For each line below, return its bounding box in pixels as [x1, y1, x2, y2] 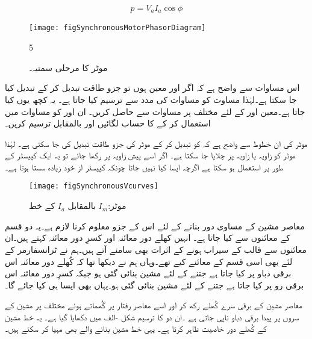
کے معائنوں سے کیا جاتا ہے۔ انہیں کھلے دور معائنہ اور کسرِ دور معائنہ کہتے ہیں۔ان [5, 231, 290, 244]
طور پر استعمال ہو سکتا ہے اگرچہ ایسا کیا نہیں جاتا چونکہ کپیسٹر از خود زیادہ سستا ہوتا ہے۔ [5, 160, 284, 173]
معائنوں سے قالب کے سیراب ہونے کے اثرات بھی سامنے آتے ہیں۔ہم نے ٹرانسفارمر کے [5, 243, 307, 255]
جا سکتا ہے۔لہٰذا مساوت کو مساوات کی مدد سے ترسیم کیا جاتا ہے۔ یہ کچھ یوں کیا [5, 93, 297, 105]
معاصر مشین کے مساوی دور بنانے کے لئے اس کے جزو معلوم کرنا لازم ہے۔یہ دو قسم [5, 219, 305, 232]
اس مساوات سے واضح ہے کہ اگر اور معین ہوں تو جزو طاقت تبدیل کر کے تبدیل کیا [5, 81, 300, 94]
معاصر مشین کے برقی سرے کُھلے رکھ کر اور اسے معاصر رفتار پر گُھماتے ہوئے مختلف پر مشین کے [5, 299, 302, 311]
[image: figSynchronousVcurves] [29, 182, 158, 191]
